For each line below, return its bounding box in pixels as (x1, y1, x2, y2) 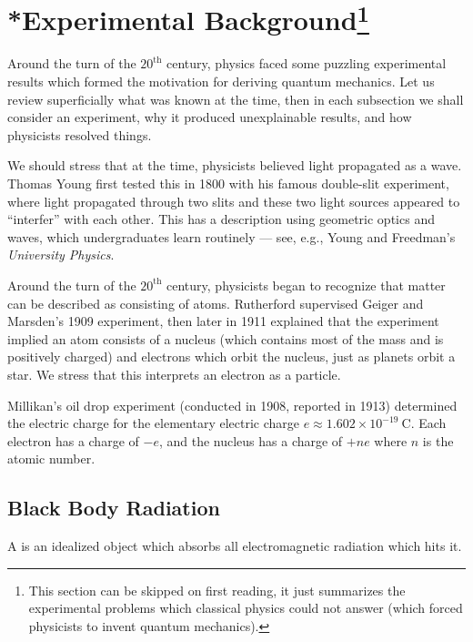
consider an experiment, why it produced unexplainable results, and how (7, 107, 412, 127)
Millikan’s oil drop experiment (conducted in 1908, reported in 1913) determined (7, 395, 458, 414)
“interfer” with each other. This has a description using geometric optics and (7, 209, 435, 229)
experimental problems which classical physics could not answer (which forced (28, 598, 463, 617)
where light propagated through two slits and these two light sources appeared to (7, 191, 460, 210)
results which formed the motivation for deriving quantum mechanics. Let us (7, 72, 435, 91)
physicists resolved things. (7, 125, 152, 144)
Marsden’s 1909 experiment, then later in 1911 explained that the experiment (7, 311, 439, 331)
